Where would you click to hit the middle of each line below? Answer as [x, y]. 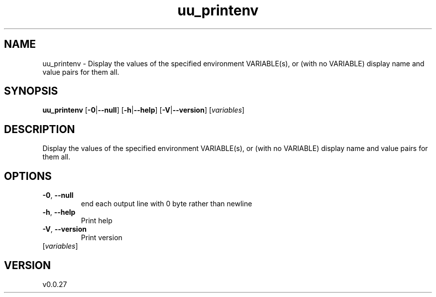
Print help [97, 221]
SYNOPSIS [31, 91]
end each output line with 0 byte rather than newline [166, 204]
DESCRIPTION [40, 129]
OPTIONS [28, 176]
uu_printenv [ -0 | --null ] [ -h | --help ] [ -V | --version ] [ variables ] [144, 110]
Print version [102, 238]
